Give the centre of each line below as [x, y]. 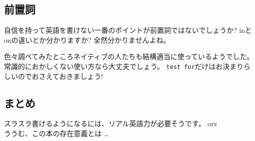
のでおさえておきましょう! [60, 76]
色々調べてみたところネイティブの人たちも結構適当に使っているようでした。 [129, 56]
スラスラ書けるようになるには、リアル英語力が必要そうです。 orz [111, 123]
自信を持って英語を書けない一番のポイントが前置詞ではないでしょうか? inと [128, 30]
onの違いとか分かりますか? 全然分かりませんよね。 [87, 39]
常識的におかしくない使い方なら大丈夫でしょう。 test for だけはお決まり [124, 66]
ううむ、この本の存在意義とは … [57, 133]
